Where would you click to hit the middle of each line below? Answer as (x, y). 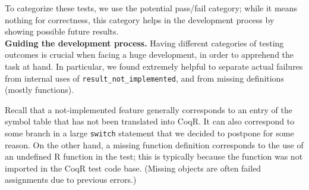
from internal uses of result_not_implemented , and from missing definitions (144, 78)
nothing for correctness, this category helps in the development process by (140, 19)
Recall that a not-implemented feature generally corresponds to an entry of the (149, 109)
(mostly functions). (40, 90)
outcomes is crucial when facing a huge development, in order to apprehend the (149, 54)
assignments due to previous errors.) (71, 180)
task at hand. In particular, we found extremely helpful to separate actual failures (154, 66)
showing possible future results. (62, 31)
